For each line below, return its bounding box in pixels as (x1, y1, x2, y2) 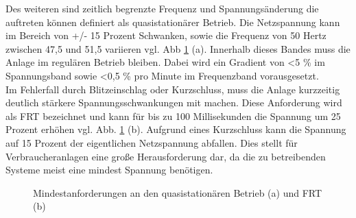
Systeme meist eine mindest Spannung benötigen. (5, 162, 213, 177)
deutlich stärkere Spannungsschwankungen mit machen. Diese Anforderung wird (5, 95, 342, 110)
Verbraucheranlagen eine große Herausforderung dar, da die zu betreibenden (5, 149, 326, 163)
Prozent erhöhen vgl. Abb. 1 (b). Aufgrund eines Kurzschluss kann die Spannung (5, 122, 346, 136)
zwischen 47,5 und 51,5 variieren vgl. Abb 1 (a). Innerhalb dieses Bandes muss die (5, 41, 351, 56)
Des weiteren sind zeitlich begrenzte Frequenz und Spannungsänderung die (5, 1, 319, 15)
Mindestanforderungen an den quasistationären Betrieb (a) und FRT (33, 185, 322, 199)
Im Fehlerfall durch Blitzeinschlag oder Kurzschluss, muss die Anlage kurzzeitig (5, 82, 340, 96)
